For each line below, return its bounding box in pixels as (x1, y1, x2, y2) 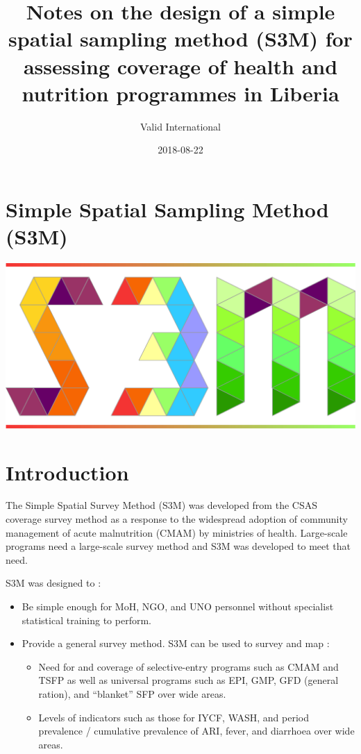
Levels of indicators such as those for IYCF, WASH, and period (38, 710, 309, 724)
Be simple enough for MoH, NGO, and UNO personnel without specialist (22, 599, 334, 613)
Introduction (6, 458, 129, 486)
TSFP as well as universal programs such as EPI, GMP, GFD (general (38, 673, 339, 687)
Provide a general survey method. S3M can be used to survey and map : (22, 636, 330, 651)
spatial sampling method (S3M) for (8, 24, 353, 53)
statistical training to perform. (22, 612, 151, 627)
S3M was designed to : (6, 576, 101, 590)
